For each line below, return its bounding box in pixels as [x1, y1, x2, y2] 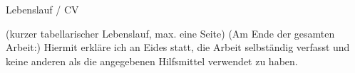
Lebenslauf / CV [6, 2, 79, 16]
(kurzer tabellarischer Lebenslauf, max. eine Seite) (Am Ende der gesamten [6, 26, 335, 40]
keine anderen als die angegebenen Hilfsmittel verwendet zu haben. [6, 53, 298, 68]
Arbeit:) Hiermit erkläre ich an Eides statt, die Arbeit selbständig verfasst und [6, 40, 350, 55]
